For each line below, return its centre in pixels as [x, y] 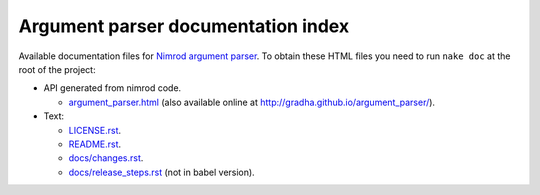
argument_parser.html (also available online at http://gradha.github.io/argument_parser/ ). [251, 102]
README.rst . [95, 144]
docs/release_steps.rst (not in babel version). [161, 172]
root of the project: [57, 69]
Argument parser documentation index [184, 26]
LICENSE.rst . [95, 130]
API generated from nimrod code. [112, 88]
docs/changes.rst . [106, 158]
